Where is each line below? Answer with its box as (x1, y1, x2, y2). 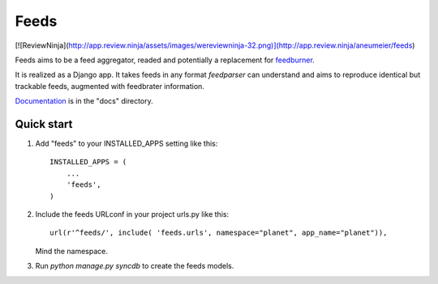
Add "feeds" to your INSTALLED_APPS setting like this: (35, 138, 218, 149)
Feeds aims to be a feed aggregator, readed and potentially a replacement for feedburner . (15, 55, 316, 65)
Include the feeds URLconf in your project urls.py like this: (35, 209, 230, 218)
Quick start (15, 117, 73, 131)
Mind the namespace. (35, 246, 109, 256)
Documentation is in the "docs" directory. (15, 96, 153, 106)
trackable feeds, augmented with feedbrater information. (15, 81, 204, 91)
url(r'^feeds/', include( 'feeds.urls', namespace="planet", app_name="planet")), (49, 228, 388, 238)
